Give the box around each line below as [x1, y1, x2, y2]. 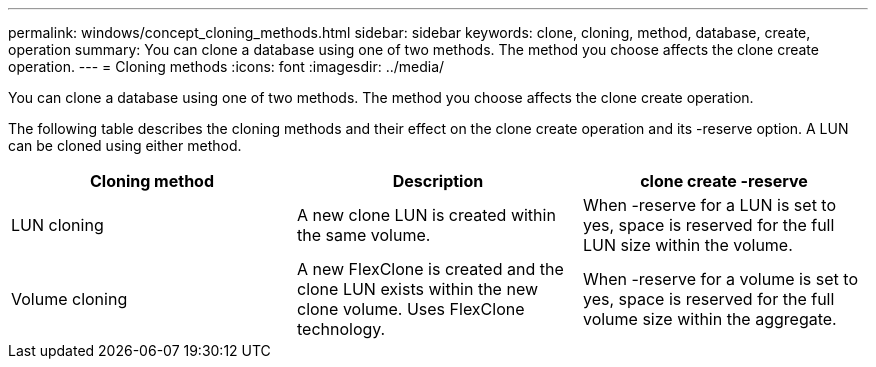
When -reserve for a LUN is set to [582, 195, 837, 215]
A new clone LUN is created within [296, 205, 556, 225]
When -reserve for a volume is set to [582, 269, 858, 289]
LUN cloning [11, 215, 104, 235]
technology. [296, 319, 386, 339]
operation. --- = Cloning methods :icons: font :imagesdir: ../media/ [8, 58, 445, 75]
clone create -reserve [640, 171, 808, 191]
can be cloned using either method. [8, 137, 242, 154]
